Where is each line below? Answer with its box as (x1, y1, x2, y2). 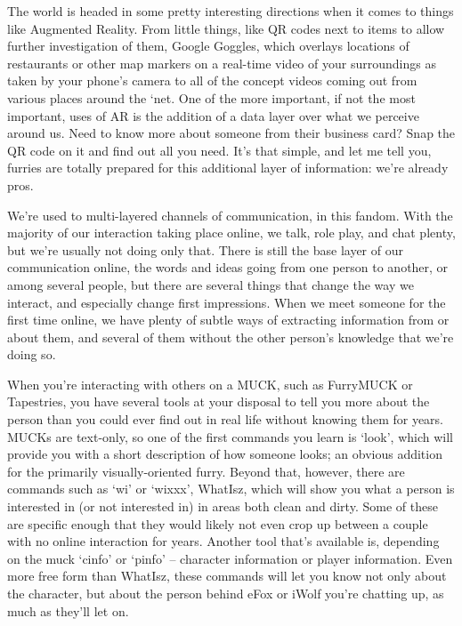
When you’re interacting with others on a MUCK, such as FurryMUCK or (7, 374, 413, 393)
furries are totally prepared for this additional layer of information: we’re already (7, 158, 449, 177)
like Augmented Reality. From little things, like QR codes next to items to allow (7, 19, 445, 37)
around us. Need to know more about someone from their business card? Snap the (7, 124, 456, 142)
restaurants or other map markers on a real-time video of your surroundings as (7, 53, 436, 72)
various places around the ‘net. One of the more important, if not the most (7, 88, 416, 107)
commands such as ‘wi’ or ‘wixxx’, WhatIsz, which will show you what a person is (7, 479, 455, 498)
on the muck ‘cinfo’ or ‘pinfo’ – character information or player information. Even (7, 549, 453, 567)
